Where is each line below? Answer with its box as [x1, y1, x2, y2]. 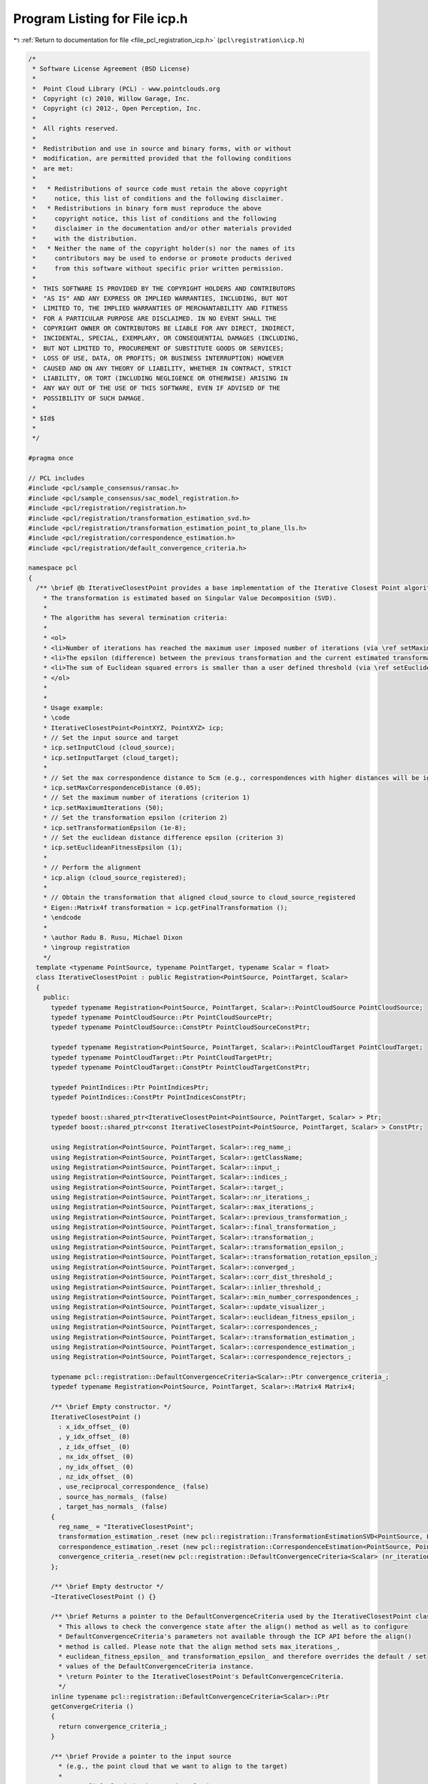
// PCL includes [28, 474, 86, 482]
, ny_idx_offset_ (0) [58, 1463, 134, 1471]
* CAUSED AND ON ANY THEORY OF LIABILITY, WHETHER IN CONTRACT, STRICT [32, 364, 292, 372]
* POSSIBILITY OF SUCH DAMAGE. [32, 394, 146, 402]
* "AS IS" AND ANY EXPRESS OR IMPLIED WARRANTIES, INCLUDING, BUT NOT [32, 294, 288, 303]
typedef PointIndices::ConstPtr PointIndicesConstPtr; [51, 1093, 247, 1102]
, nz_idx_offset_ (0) [58, 1473, 134, 1481]
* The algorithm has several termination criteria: [43, 614, 228, 622]
